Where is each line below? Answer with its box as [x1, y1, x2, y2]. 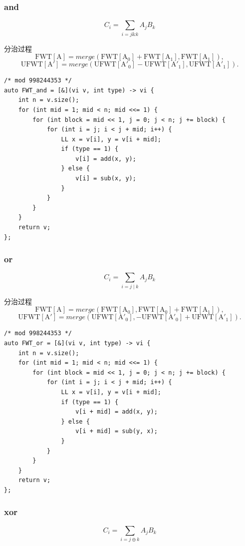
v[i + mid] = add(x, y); [75, 408, 158, 416]
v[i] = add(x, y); [75, 155, 136, 162]
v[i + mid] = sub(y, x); [75, 428, 158, 435]
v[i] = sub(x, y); [75, 175, 136, 182]
